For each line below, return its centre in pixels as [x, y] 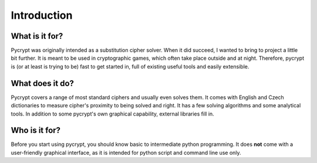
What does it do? [43, 83]
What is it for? [37, 36]
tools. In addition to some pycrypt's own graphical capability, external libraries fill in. [112, 114]
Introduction [42, 15]
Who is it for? [36, 130]
